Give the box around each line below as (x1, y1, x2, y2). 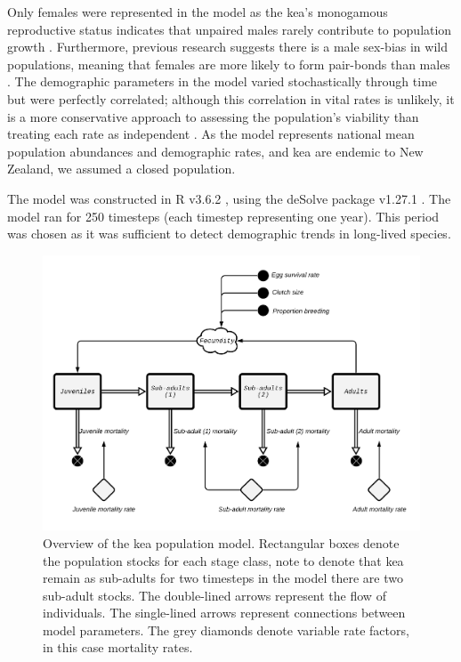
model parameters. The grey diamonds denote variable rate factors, (43, 620, 409, 639)
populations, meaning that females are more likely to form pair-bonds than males (7, 54, 450, 73)
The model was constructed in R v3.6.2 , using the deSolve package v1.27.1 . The (7, 189, 451, 207)
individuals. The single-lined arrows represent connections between (43, 603, 406, 622)
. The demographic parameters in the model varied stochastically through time (7, 72, 438, 91)
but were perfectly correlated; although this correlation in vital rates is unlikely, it (7, 89, 455, 108)
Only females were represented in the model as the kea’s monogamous (7, 3, 388, 20)
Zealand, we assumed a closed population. (7, 159, 236, 178)
